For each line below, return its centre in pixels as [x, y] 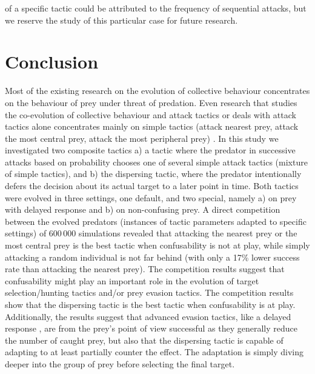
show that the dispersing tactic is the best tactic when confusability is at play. [150, 304]
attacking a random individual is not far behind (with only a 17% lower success [152, 257]
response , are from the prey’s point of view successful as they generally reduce [151, 328]
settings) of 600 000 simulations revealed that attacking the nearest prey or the [151, 233]
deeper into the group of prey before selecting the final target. [120, 363]
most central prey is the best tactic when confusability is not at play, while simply [157, 245]
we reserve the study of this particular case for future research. [121, 20]
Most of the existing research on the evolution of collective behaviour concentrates [157, 91]
